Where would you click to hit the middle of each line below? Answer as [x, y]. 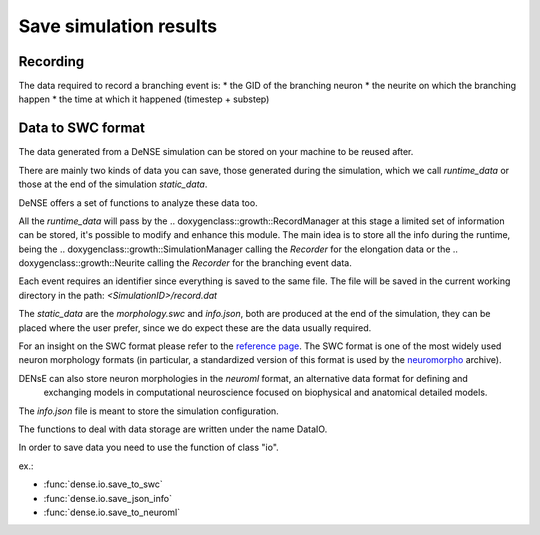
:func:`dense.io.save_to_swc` [103, 484]
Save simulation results [118, 26]
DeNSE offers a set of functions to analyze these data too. [138, 202]
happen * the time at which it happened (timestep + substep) [144, 99]
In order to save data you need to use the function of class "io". [148, 447]
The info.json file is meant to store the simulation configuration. [148, 411]
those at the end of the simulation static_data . [113, 184]
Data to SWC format [81, 128]
